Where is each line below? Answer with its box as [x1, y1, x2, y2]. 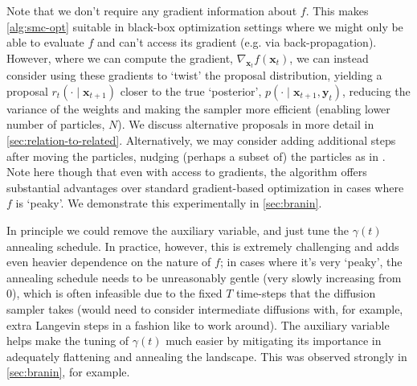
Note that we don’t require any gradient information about [6, 2, 297, 18]
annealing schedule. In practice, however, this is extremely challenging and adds [6, 237, 399, 254]
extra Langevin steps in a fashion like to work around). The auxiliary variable [6, 316, 390, 333]
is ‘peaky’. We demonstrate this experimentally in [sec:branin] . [15, 195, 322, 211]
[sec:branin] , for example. [6, 363, 130, 380]
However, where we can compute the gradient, [6, 49, 234, 66]
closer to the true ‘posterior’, [120, 82, 262, 99]
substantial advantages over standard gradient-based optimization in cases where [6, 179, 404, 195]
